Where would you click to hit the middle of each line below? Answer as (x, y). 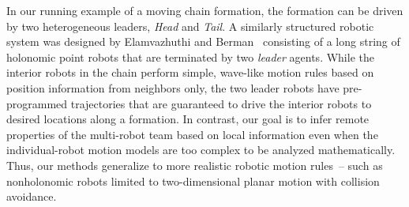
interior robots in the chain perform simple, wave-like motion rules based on (190, 72)
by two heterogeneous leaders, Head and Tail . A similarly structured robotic (190, 26)
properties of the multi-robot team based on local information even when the (192, 134)
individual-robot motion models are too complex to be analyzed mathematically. (201, 150)
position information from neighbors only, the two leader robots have (173, 87)
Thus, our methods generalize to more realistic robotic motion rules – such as (195, 165)
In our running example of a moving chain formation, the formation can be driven (205, 10)
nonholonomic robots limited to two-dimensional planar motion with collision (193, 181)
